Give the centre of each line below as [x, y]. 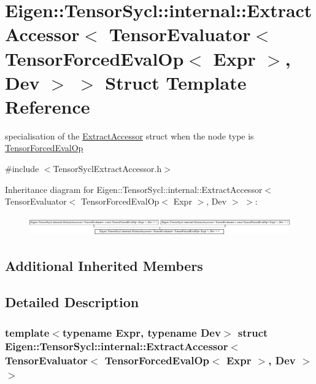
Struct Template [176, 82]
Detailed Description [72, 302]
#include [22, 169]
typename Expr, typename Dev [141, 332]
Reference [48, 106]
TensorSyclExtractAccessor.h [107, 169]
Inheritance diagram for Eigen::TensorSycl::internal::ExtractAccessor [134, 189]
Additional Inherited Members [104, 266]
